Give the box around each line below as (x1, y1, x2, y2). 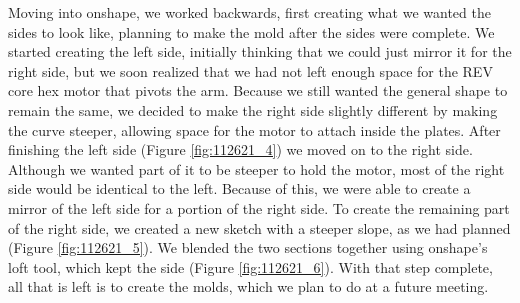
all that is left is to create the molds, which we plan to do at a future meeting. (8, 276, 489, 297)
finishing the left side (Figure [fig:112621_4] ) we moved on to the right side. (8, 139, 473, 160)
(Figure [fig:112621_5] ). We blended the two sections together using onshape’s (8, 237, 488, 258)
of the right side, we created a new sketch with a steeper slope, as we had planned (8, 217, 511, 238)
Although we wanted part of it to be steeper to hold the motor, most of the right (8, 158, 505, 179)
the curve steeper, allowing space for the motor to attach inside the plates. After (8, 119, 501, 140)
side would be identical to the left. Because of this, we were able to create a (8, 178, 471, 199)
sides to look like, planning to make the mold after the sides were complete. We (8, 21, 495, 42)
